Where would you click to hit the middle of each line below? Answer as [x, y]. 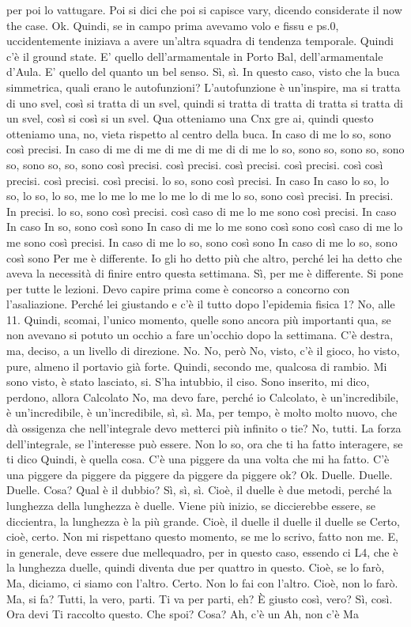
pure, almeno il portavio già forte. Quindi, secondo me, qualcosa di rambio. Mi [197, 366]
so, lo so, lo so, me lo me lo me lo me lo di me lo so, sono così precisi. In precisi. [200, 196]
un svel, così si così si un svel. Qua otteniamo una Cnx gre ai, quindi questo [190, 118]
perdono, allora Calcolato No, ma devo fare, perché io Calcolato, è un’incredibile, [203, 397]
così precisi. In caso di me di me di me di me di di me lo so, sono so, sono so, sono [205, 149]
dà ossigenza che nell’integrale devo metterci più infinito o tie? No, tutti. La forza [204, 428]
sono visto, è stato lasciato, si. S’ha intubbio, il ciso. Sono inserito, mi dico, [188, 381]
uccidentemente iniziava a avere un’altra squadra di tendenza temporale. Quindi [200, 41]
